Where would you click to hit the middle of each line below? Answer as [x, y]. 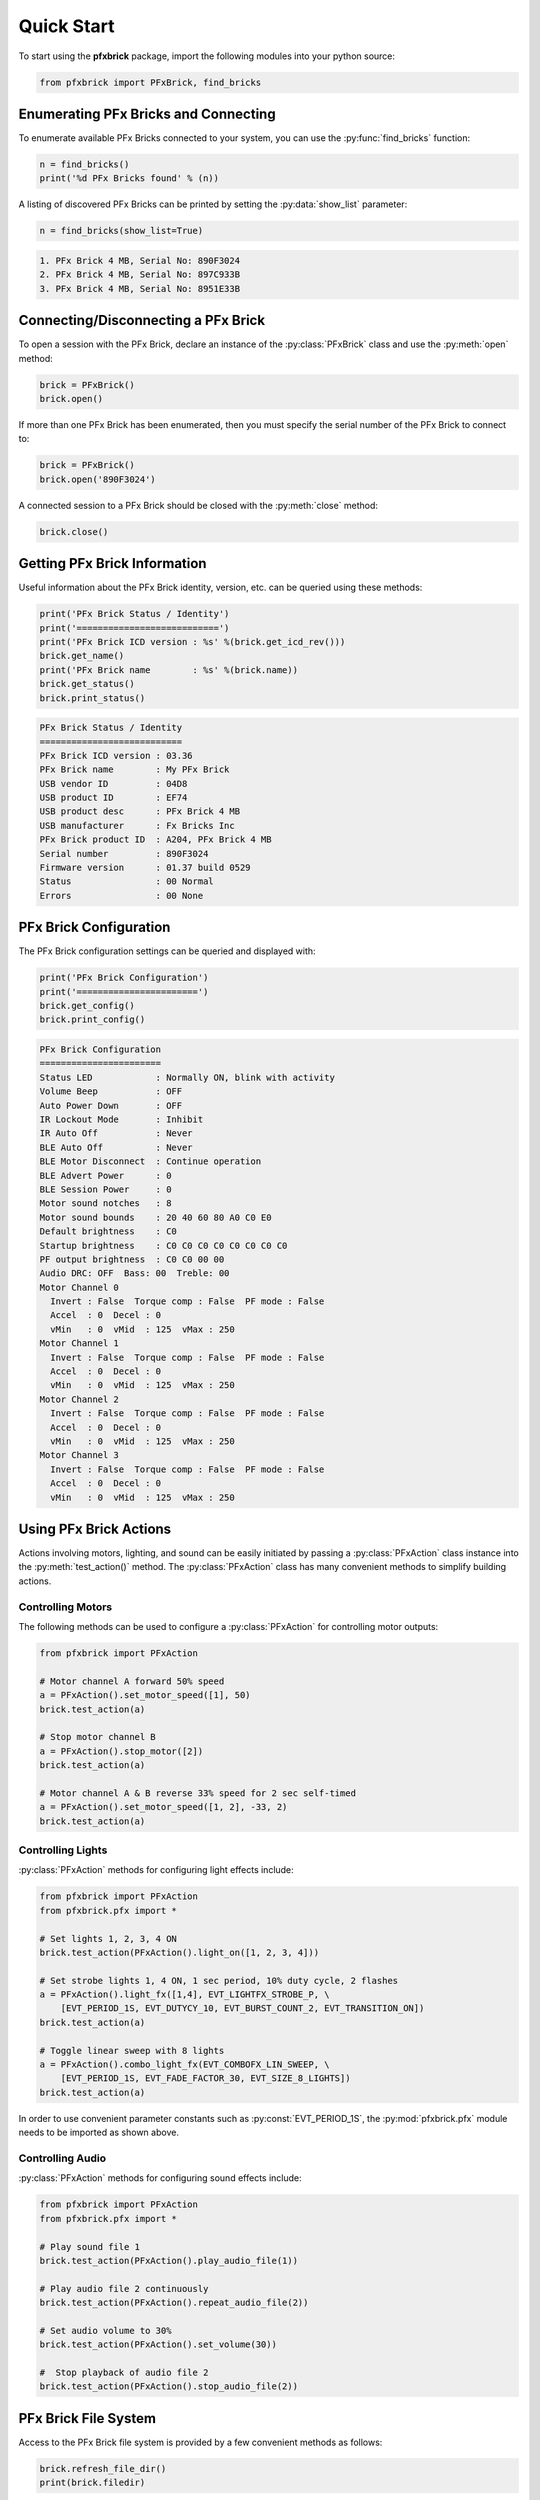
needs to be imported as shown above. [99, 2132]
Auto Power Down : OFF [111, 1105]
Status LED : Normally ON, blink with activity [187, 1077]
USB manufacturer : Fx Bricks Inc [137, 825]
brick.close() [74, 531]
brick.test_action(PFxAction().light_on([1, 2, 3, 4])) [179, 1952]
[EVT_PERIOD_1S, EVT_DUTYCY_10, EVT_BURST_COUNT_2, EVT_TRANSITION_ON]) [242, 2008]
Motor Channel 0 [79, 1287]
